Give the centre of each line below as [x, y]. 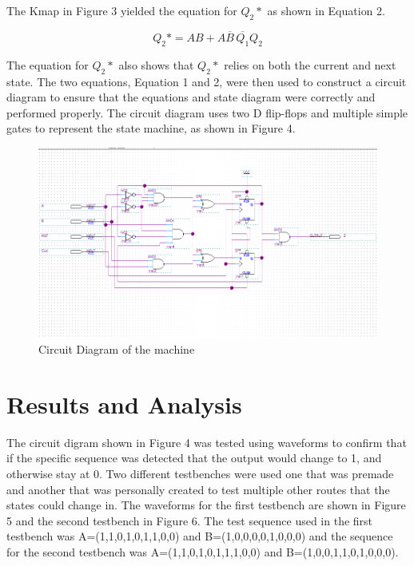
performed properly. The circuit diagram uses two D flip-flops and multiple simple [207, 112]
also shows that [156, 64]
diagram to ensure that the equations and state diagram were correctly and [191, 97]
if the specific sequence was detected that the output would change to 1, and [194, 458]
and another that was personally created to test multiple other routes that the [198, 489]
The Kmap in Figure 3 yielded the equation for [122, 10]
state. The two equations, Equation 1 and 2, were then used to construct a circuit [207, 81]
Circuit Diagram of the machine [117, 349]
